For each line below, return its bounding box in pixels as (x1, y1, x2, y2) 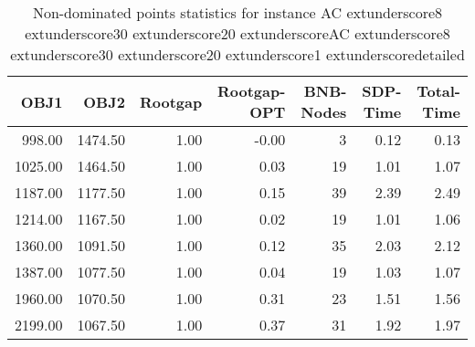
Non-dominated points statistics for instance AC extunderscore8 (32, 2, 443, 23)
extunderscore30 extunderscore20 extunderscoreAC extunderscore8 (25, 23, 450, 44)
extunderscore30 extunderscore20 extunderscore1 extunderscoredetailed (10, 44, 465, 65)
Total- (417, 80, 460, 101)
